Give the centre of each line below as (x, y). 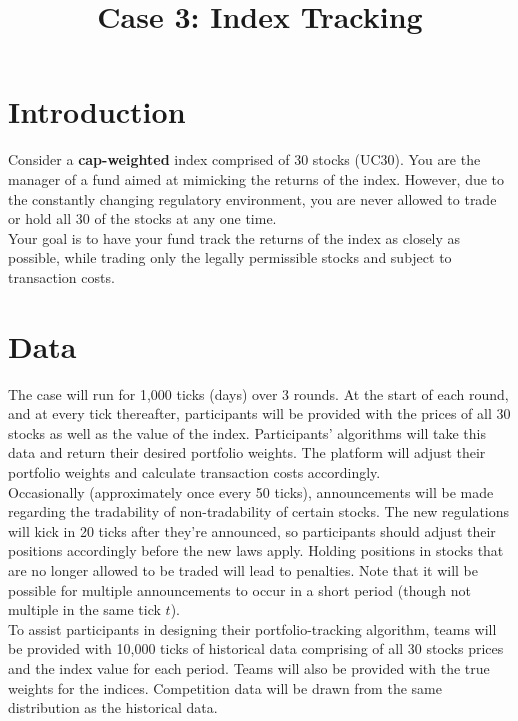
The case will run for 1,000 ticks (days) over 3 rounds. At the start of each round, (258, 393)
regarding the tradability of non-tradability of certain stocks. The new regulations (259, 511)
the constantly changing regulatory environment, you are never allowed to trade (252, 198)
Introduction (97, 111)
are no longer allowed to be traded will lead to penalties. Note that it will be (243, 569)
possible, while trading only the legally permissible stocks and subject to (230, 257)
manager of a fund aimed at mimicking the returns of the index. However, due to (256, 178)
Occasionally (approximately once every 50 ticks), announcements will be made (251, 491)
